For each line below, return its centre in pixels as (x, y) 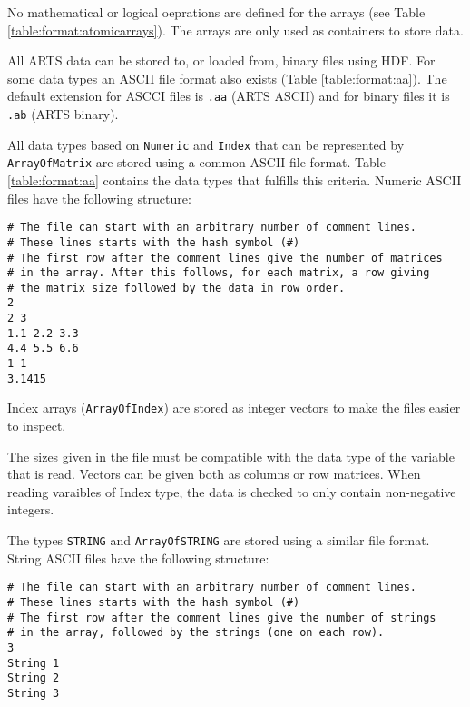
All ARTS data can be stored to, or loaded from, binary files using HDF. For (221, 60)
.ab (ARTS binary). (63, 114)
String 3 (34, 693)
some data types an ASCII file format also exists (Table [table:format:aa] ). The (227, 78)
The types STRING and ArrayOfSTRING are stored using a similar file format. (219, 540)
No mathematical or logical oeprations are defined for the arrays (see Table (216, 12)
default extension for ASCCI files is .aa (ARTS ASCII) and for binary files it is (229, 96)
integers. (31, 509)
